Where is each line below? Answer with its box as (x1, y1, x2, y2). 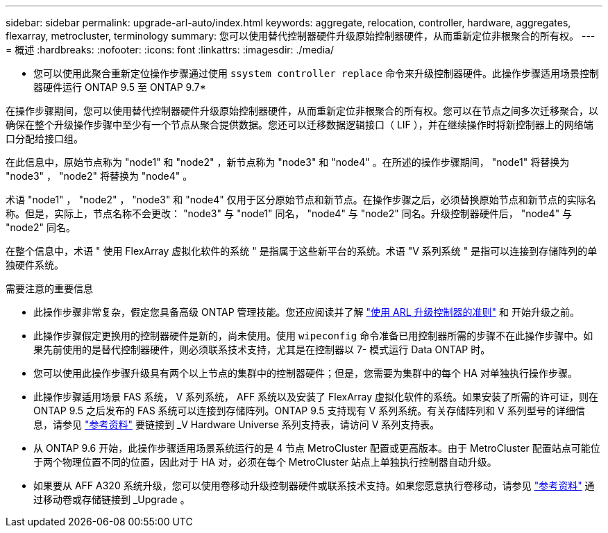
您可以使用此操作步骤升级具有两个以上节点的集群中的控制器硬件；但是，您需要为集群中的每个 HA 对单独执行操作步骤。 (33, 367, 577, 379)
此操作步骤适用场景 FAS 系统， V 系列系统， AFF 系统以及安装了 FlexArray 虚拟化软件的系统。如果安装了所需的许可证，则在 (33, 391, 599, 403)
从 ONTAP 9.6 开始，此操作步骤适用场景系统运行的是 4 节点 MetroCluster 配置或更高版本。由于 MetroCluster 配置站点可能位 (33, 442, 600, 454)
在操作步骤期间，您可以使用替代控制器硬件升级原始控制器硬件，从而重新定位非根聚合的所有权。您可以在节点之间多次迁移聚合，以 (6, 105, 598, 117)
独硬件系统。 (6, 259, 64, 271)
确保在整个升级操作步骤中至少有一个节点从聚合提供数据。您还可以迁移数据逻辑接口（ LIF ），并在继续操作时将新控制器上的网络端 (6, 119, 593, 130)
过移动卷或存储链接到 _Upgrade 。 (33, 493, 190, 505)
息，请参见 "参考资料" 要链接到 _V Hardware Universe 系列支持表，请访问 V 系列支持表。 (33, 418, 440, 430)
